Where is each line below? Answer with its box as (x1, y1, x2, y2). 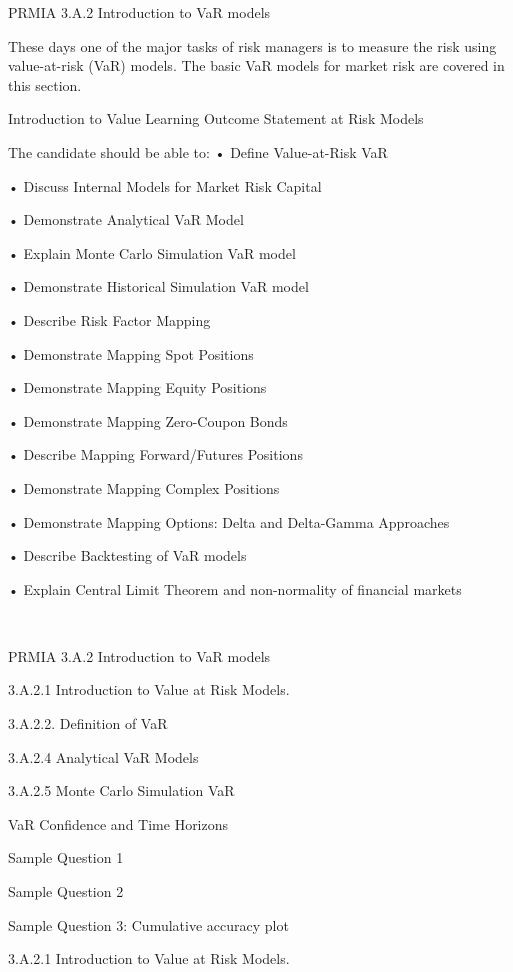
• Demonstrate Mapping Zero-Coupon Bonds (8, 410, 288, 431)
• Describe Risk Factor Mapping (8, 309, 211, 330)
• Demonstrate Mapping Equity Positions (8, 377, 267, 398)
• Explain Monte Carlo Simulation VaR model (8, 242, 296, 263)
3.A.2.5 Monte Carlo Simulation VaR (8, 780, 235, 801)
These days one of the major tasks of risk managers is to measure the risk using (8, 35, 497, 56)
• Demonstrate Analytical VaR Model (8, 209, 244, 230)
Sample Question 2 (8, 881, 124, 902)
